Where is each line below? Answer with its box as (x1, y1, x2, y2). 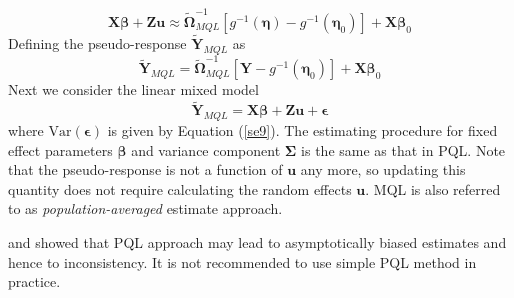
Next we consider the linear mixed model (8, 79, 259, 100)
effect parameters (8, 139, 113, 160)
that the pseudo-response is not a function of (8, 159, 283, 180)
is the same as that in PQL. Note (301, 139, 506, 160)
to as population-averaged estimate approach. (8, 198, 283, 219)
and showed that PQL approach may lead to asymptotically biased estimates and (8, 232, 507, 253)
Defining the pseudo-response (8, 32, 187, 53)
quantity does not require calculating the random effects (8, 178, 352, 199)
